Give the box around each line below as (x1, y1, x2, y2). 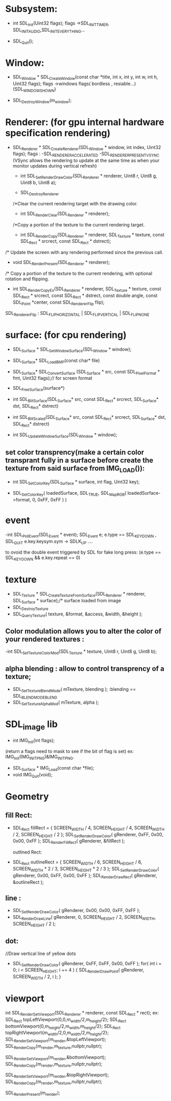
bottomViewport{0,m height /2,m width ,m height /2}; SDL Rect (5, 1023, 121, 1030)
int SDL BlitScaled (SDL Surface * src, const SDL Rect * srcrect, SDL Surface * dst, (12, 414, 166, 421)
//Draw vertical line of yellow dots (5, 950, 76, 957)
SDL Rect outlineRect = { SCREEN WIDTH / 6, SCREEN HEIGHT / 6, (12, 859, 142, 866)
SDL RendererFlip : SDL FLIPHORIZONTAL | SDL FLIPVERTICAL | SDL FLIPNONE (5, 310, 150, 317)
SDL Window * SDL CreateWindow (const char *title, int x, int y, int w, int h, (12, 74, 158, 81)
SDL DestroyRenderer (20, 189, 59, 197)
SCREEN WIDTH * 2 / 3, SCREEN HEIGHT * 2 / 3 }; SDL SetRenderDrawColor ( (12, 866, 159, 873)
